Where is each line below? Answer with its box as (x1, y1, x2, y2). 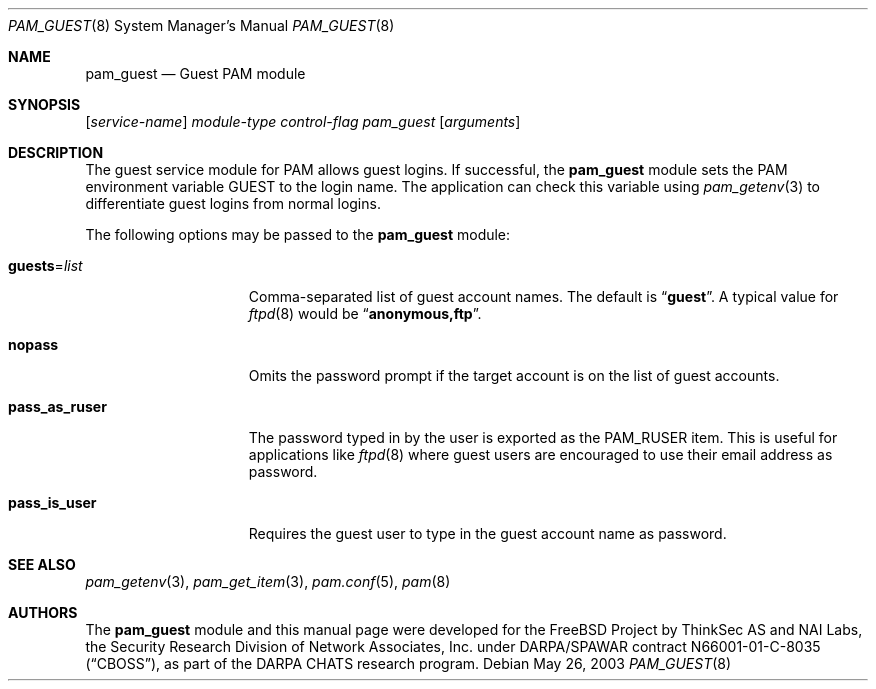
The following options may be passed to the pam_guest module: (85, 226, 511, 243)
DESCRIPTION (8, 144, 104, 161)
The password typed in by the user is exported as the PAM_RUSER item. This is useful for (248, 429, 838, 446)
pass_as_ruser (8, 398, 107, 415)
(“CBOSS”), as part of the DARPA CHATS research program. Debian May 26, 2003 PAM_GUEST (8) (85, 655, 732, 672)
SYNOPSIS (8, 96, 81, 113)
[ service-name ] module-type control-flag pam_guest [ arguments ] (85, 113, 521, 130)
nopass (8, 336, 59, 353)
